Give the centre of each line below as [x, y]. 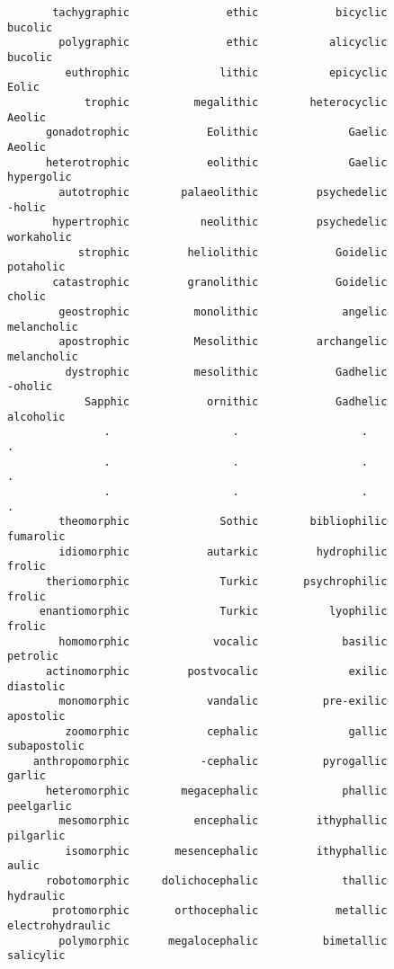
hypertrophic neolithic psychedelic [220, 222]
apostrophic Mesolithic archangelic [223, 342]
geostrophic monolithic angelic [223, 312]
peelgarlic [40, 806]
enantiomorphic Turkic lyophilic [213, 612]
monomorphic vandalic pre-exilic [223, 702]
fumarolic [36, 536]
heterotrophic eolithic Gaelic [216, 162]
